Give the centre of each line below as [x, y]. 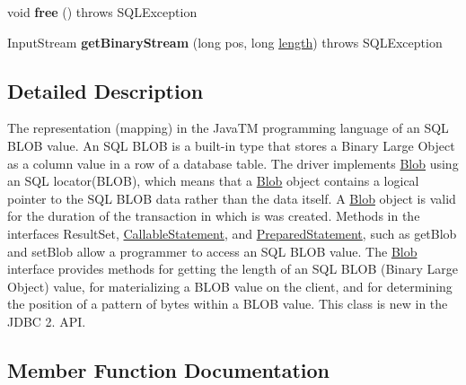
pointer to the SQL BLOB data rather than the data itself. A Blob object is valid [232, 198]
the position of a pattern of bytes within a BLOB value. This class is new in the [228, 304]
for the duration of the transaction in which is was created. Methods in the [214, 216]
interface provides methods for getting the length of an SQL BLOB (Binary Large [233, 269]
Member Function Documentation [169, 369]
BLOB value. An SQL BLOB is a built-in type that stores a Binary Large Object [231, 145]
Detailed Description [106, 90]
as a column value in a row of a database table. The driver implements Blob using [233, 163]
